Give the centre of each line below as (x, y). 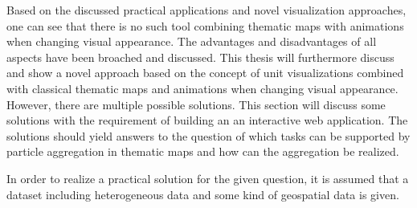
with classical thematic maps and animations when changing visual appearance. (202, 88)
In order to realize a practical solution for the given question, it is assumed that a (208, 178)
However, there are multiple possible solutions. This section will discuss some (196, 104)
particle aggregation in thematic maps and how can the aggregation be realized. (203, 151)
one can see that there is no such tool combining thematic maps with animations (205, 25)
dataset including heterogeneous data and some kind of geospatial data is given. (203, 194)
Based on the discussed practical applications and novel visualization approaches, (206, 10)
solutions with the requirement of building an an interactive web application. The (207, 120)
